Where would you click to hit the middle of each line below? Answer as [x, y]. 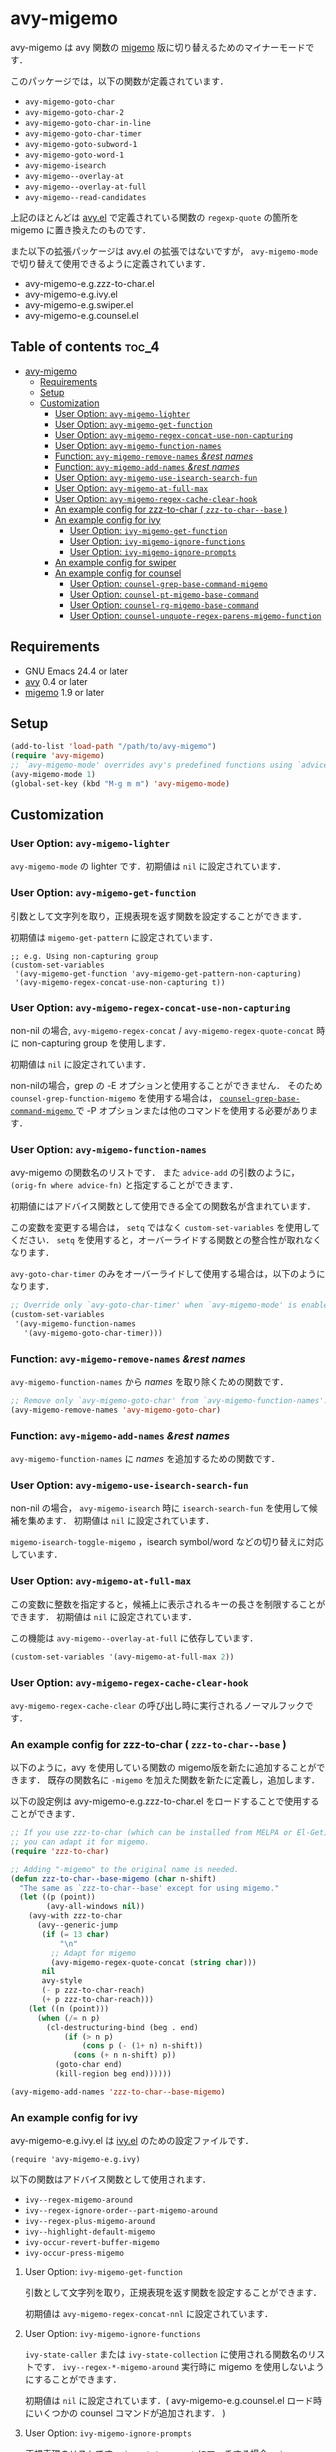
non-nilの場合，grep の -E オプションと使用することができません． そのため [166, 1086]
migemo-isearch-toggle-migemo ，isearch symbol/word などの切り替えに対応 [167, 1542]
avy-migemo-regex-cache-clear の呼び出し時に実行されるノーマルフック [157, 1705]
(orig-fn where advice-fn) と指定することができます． [124, 1185]
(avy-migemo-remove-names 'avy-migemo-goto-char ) [116, 1410]
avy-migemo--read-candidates [85, 197]
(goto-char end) [88, 2065]
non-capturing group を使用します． [96, 1043]
